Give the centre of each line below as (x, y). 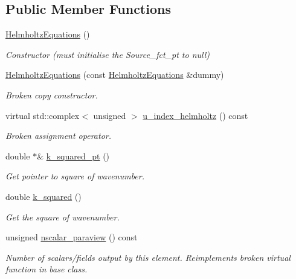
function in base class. (47, 269)
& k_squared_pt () (73, 156)
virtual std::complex (43, 115)
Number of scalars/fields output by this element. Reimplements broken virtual (148, 257)
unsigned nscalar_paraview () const (72, 237)
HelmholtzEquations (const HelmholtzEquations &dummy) (115, 75)
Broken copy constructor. (52, 95)
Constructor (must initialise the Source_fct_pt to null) (108, 54)
